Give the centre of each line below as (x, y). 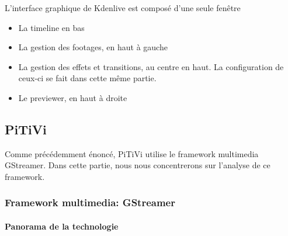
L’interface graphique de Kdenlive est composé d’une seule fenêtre (123, 8)
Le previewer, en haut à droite (73, 97)
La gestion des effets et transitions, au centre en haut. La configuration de (151, 66)
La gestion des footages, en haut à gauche (93, 47)
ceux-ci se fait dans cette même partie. (87, 78)
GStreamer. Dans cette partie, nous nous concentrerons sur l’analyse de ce (138, 165)
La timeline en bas (51, 27)
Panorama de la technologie (62, 226)
